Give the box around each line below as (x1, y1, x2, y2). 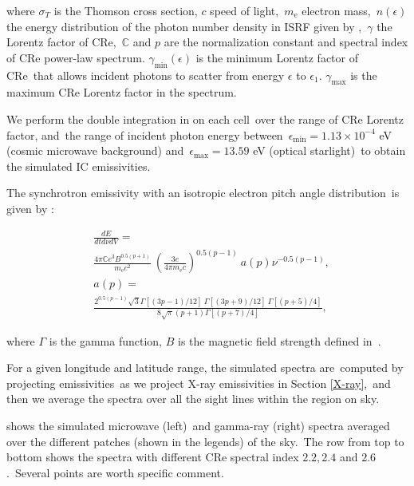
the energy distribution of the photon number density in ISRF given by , (6, 18, 362, 34)
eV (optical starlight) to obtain (253, 142, 406, 159)
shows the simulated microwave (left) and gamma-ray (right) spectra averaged (6, 417, 390, 433)
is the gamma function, (49, 332, 163, 349)
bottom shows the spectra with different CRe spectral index (6, 448, 299, 465)
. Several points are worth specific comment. (6, 464, 224, 480)
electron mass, (302, 2, 371, 18)
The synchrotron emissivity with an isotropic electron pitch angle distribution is (6, 184, 400, 201)
